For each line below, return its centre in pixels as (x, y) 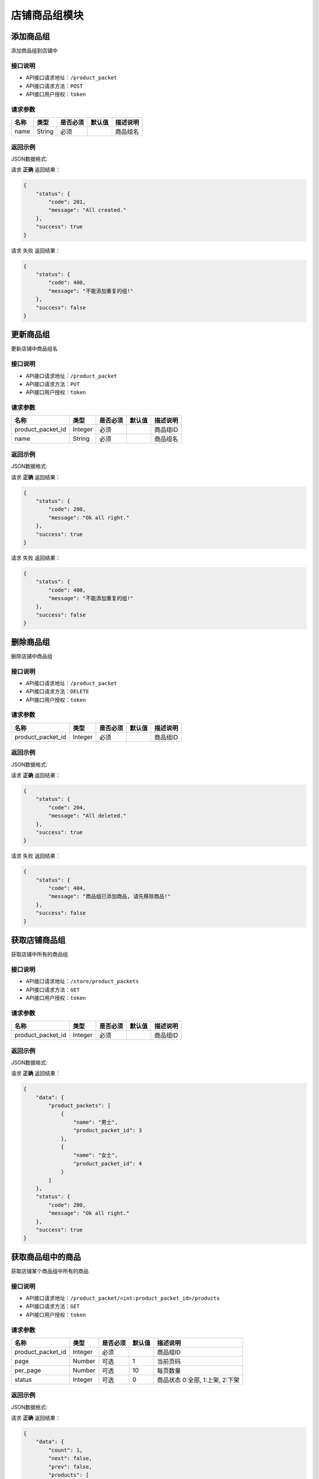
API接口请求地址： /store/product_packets (82, 981)
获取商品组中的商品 (46, 1257)
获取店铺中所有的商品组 (39, 954)
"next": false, (70, 1459)
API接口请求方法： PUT (53, 384)
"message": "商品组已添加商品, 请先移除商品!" (109, 897)
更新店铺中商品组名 (34, 348)
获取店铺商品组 (38, 940)
